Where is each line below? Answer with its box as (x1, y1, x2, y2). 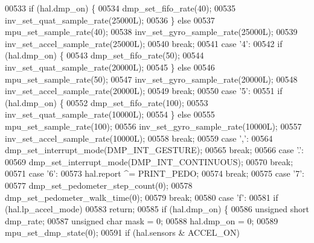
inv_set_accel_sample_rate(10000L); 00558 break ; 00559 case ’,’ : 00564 (5, 131, 273, 144)
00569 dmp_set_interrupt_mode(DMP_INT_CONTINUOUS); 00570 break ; (5, 155, 293, 168)
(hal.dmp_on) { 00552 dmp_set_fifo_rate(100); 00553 (5, 96, 208, 109)
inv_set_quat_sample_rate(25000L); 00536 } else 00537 (5, 13, 215, 26)
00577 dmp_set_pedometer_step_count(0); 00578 (5, 178, 193, 191)
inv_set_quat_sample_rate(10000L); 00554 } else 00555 (5, 108, 215, 121)
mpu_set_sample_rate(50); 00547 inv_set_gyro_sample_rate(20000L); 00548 (5, 72, 298, 85)
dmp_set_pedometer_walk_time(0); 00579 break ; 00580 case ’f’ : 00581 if (5, 191, 278, 203)
